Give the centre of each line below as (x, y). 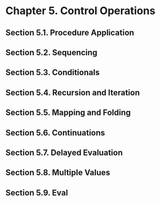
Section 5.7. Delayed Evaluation (64, 152)
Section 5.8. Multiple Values (58, 173)
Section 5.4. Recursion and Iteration (73, 92)
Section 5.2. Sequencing (51, 52)
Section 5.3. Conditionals (53, 73)
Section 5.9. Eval (37, 193)
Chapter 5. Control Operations (80, 11)
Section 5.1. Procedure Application (70, 33)
